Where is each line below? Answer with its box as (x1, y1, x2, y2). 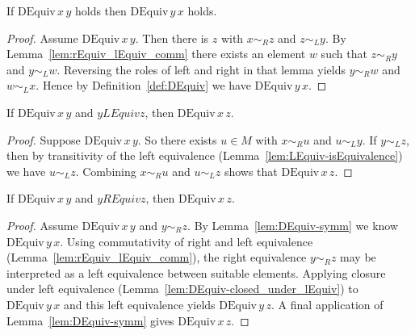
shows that (224, 162, 278, 179)
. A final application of (271, 295, 384, 312)
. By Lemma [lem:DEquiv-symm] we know (187, 216, 399, 233)
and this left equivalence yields (63, 295, 216, 312)
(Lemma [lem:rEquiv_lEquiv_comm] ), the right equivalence (6, 249, 307, 266)
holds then (74, 2, 127, 19)
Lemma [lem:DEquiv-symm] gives (6, 312, 174, 329)
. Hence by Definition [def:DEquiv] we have (36, 77, 251, 94)
